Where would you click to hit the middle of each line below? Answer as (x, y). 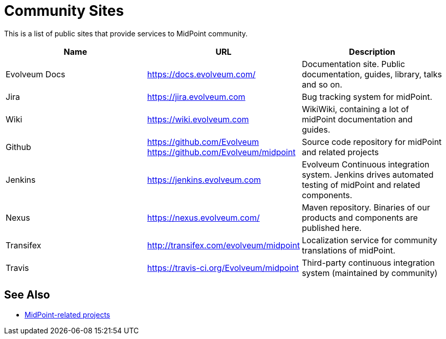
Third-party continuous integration (368, 262)
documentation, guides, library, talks (372, 74)
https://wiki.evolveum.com (198, 119)
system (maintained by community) (370, 273)
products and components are (360, 217)
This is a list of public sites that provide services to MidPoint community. (126, 33)
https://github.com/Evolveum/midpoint (221, 152)
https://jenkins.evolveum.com (204, 179)
